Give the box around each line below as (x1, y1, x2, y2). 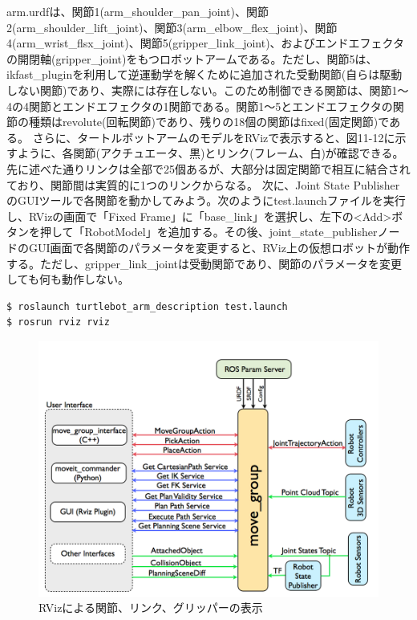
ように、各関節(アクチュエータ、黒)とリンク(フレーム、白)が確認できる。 (17, 145, 404, 161)
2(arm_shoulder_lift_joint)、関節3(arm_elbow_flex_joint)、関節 (6, 18, 338, 35)
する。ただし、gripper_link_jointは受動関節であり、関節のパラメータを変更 (6, 255, 402, 271)
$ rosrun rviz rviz (6, 316, 110, 328)
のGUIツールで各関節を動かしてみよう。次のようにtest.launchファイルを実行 (6, 192, 406, 209)
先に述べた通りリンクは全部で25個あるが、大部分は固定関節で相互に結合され (6, 160, 411, 177)
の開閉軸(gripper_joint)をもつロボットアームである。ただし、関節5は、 (6, 50, 378, 67)
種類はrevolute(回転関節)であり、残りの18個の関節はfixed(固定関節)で (28, 113, 390, 130)
